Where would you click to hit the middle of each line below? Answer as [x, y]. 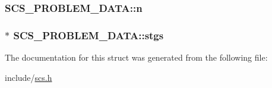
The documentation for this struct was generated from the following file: [136, 57]
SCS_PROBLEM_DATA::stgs [88, 35]
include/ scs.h [29, 77]
